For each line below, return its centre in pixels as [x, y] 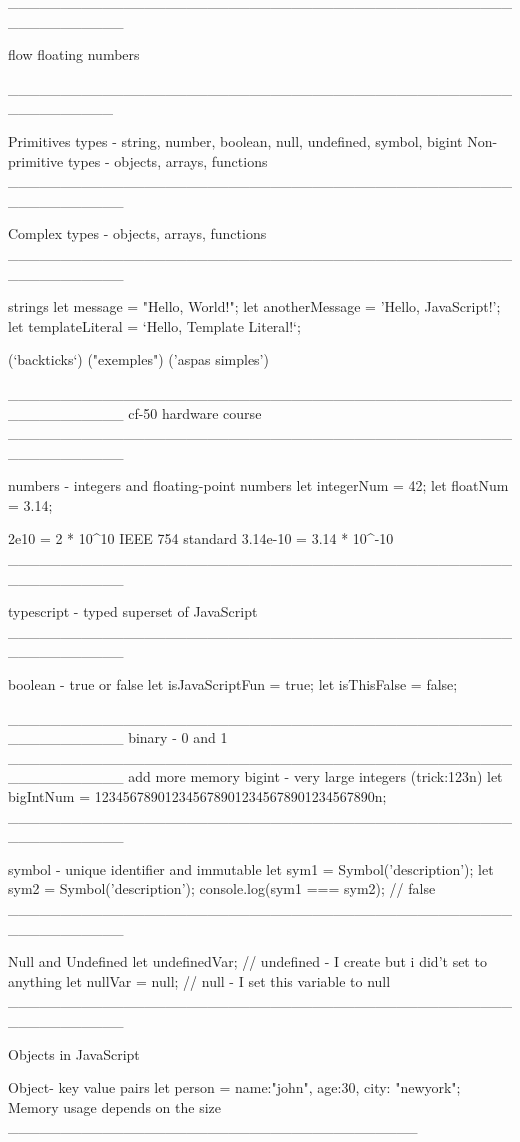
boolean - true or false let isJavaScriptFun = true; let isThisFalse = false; [233, 684]
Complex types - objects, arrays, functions [137, 233]
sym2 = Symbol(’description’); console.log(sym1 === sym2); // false [222, 888]
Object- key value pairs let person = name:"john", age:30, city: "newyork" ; [234, 1087]
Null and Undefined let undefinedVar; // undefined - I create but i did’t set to [247, 961]
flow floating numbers [74, 54]
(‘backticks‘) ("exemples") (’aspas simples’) [138, 359]
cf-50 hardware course [195, 412]
